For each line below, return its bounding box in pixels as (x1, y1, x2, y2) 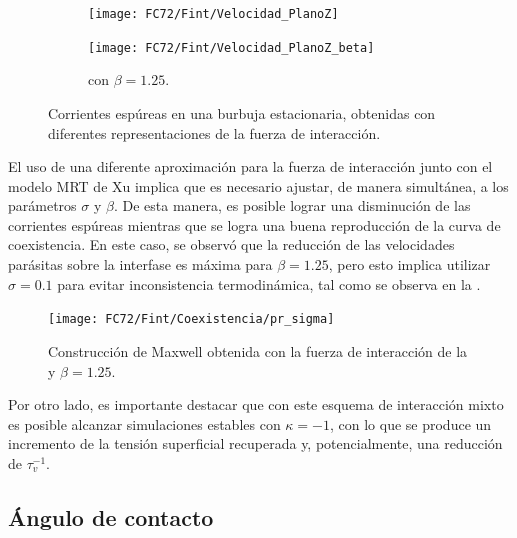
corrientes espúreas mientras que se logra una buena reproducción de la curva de (8, 214, 501, 235)
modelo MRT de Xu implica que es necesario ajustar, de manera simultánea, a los (8, 175, 509, 196)
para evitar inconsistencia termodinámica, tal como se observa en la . (57, 273, 481, 294)
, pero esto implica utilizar (328, 254, 491, 275)
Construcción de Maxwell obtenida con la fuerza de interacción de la (48, 340, 468, 361)
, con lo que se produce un (329, 413, 492, 434)
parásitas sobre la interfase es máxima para (8, 254, 273, 275)
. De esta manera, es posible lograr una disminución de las (113, 195, 471, 216)
